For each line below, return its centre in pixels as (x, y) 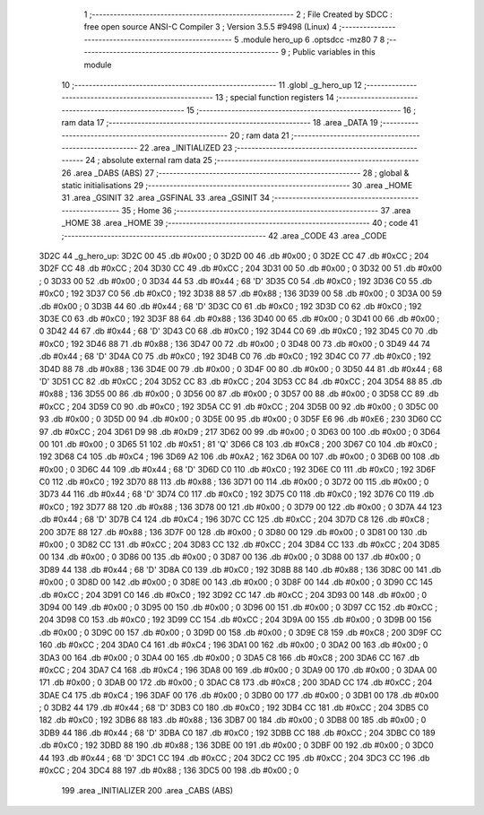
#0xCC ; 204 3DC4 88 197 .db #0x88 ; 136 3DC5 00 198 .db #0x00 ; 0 (169, 770)
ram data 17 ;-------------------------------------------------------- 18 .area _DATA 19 (220, 123)
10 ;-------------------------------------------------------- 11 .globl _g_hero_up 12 (212, 84)
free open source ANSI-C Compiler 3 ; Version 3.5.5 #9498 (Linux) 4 (211, 27)
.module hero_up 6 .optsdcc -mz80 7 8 (313, 39)
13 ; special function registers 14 (275, 98)
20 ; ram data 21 (260, 135)
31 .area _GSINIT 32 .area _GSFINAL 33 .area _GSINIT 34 (166, 198)
